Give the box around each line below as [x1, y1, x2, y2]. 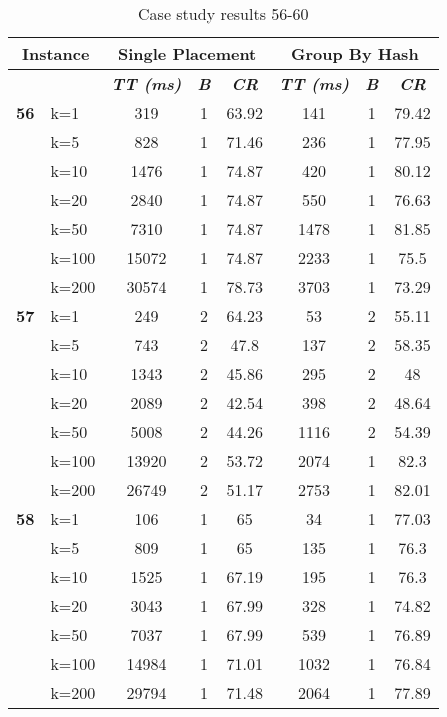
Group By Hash [291, 42, 419, 65]
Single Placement [118, 42, 257, 65]
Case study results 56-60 [138, 2, 309, 25]
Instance [21, 42, 90, 65]
